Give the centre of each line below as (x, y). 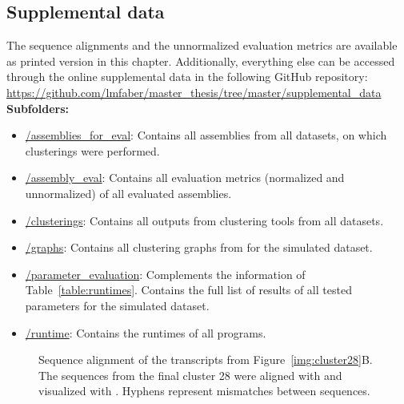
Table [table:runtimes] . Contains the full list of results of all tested (188, 290)
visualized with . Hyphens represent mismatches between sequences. (204, 391)
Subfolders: (38, 108)
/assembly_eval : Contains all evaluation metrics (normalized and (185, 178)
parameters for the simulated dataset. (117, 305)
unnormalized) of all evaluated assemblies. (128, 193)
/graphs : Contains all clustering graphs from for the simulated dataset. (199, 247)
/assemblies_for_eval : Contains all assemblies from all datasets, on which (206, 135)
